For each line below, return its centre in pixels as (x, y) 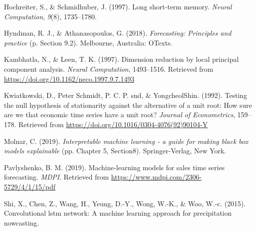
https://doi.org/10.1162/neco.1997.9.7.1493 (69, 78)
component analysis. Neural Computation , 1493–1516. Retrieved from (109, 69)
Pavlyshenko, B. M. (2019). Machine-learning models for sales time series (114, 167)
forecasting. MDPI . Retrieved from (56, 177)
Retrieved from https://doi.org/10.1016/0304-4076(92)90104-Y (113, 124)
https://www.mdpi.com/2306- (156, 177)
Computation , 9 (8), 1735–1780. (51, 16)
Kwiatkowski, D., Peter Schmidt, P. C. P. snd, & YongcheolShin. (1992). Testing (126, 95)
